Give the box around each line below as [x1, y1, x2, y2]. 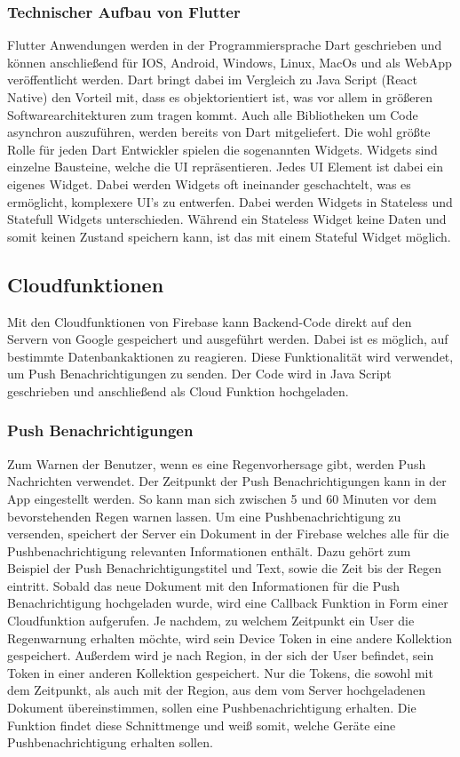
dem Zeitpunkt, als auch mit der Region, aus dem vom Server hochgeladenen [7, 681, 426, 699]
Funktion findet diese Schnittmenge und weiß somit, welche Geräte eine [7, 715, 396, 734]
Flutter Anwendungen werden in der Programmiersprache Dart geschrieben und [7, 36, 442, 54]
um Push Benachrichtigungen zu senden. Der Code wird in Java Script [7, 364, 392, 383]
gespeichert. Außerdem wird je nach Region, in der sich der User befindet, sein [7, 646, 434, 665]
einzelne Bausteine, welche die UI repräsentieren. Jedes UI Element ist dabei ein [7, 157, 443, 176]
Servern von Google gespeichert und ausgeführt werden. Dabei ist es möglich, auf [7, 330, 448, 348]
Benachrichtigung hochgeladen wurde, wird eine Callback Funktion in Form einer [7, 594, 448, 612]
